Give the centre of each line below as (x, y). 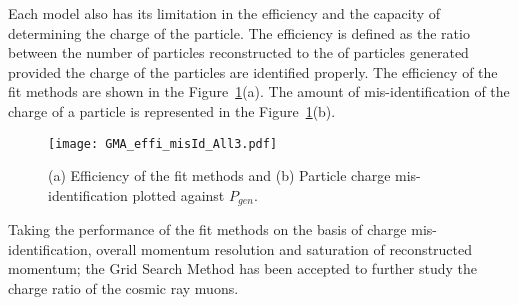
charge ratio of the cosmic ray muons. (123, 288)
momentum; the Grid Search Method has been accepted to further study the (243, 268)
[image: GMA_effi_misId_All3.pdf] (163, 143)
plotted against (178, 194)
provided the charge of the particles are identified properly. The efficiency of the (253, 71)
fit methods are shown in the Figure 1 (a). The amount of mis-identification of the (259, 91)
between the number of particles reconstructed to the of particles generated (238, 52)
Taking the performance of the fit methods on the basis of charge (207, 229)
